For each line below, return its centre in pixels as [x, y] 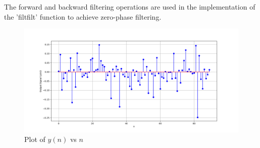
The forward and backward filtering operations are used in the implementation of [130, 7]
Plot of [35, 139]
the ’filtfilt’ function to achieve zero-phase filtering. [83, 16]
